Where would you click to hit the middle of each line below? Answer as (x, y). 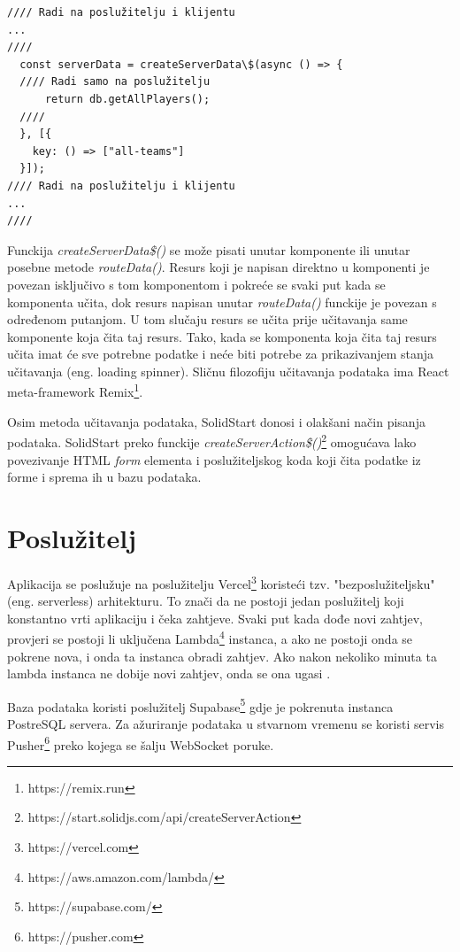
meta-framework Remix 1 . (75, 391)
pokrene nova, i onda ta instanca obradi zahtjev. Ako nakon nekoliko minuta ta (222, 656)
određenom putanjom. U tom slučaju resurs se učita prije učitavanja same (207, 319)
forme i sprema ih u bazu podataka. (104, 477)
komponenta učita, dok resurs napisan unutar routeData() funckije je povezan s (222, 302)
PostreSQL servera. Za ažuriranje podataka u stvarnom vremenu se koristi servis (226, 724)
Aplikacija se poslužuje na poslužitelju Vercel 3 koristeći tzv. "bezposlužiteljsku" (221, 582)
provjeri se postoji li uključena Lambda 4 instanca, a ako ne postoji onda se (210, 637)
